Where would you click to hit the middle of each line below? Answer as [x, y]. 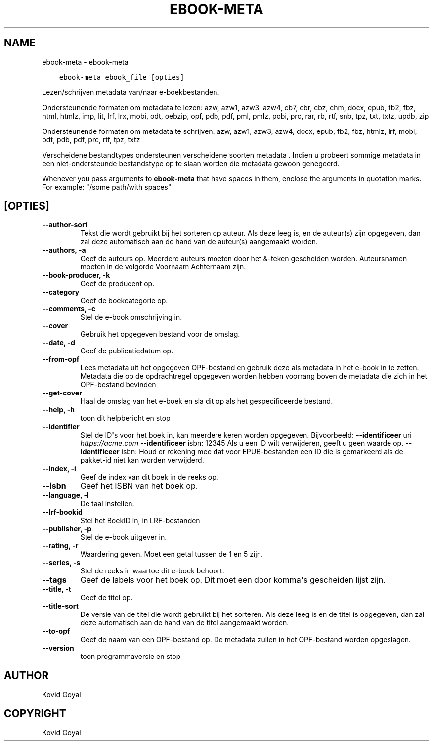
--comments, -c [69, 309]
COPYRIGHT [35, 713]
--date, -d [59, 343]
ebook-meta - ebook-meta [85, 62]
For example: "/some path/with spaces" [107, 187]
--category [61, 292]
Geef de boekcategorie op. [124, 301]
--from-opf [61, 359]
